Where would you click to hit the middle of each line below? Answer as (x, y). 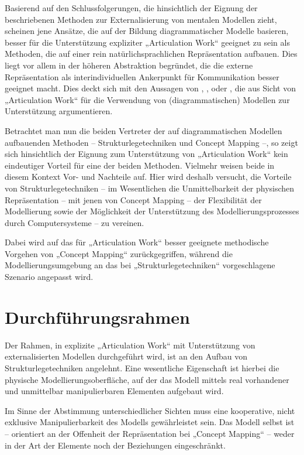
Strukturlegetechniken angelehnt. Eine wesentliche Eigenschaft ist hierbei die (142, 367)
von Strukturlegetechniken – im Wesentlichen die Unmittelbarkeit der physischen (150, 188)
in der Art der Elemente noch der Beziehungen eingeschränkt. (115, 445)
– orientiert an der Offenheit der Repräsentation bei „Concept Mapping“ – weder (150, 433)
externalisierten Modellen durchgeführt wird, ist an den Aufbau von (126, 356)
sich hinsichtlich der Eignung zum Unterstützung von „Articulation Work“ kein (146, 154)
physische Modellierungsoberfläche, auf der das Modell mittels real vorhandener (147, 379)
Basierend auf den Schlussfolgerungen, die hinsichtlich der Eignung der (131, 8)
